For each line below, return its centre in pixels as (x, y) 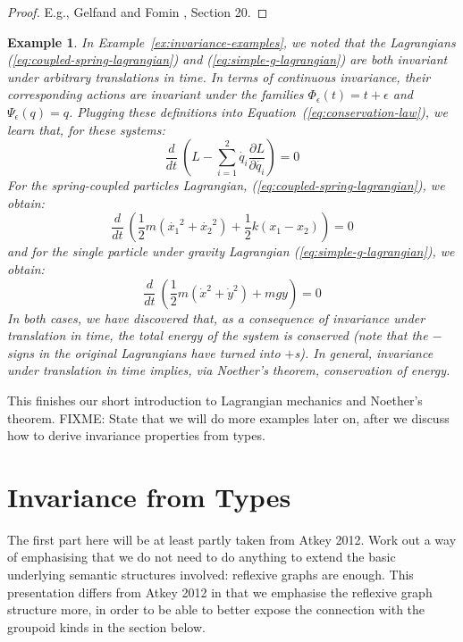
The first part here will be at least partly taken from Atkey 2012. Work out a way (232, 539)
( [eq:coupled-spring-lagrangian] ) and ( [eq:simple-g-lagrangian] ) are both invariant (227, 59)
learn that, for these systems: (86, 129)
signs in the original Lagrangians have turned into (144, 352)
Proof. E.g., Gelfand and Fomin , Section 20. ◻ (138, 12)
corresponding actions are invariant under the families (156, 94)
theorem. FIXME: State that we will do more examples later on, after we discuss (228, 417)
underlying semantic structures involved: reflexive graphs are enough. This (210, 574)
